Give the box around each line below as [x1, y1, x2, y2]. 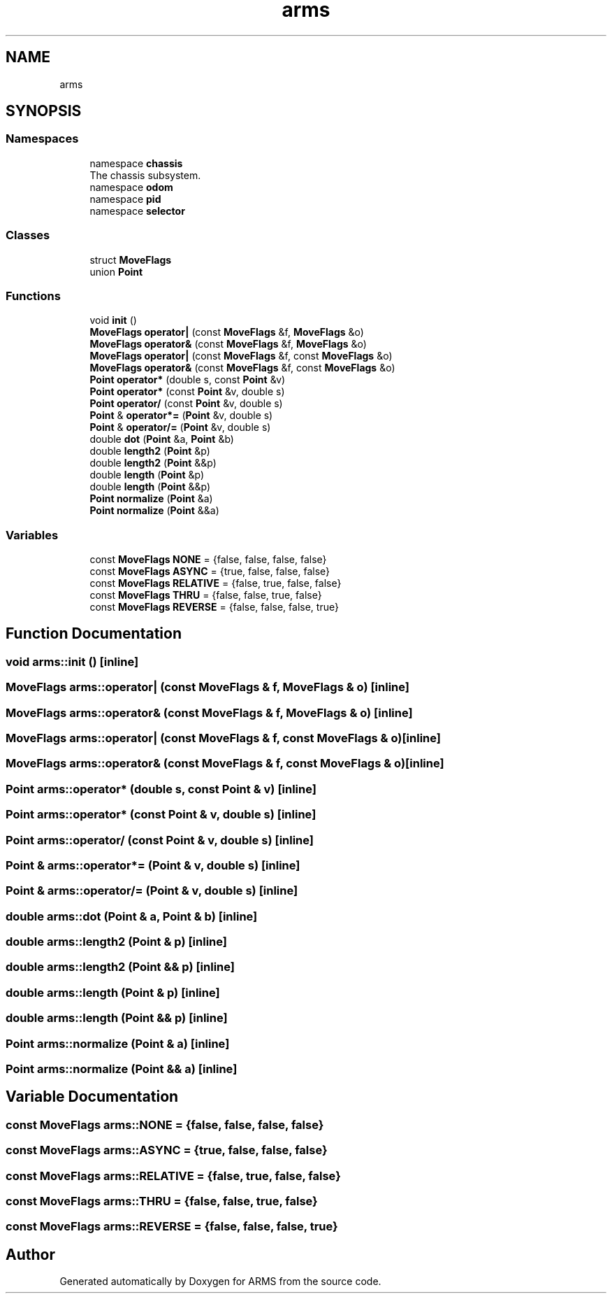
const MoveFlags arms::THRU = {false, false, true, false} [6, 1193, 318, 1208]
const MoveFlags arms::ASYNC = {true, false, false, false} [6, 1143, 328, 1158]
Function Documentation [6, 625, 182, 643]
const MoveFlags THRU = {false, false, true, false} [89, 589, 322, 602]
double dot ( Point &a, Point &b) [89, 433, 234, 446]
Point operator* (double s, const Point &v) [89, 374, 286, 386]
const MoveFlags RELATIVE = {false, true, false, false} [89, 577, 342, 590]
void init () [89, 314, 137, 327]
